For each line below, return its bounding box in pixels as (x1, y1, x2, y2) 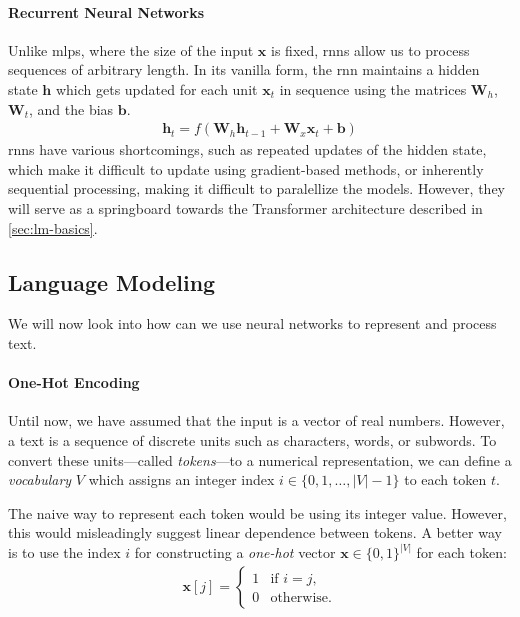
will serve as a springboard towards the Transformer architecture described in (8, 197, 483, 218)
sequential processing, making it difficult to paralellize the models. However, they (8, 178, 506, 199)
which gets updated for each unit (55, 78, 258, 99)
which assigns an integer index (88, 469, 275, 490)
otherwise (270, 590, 329, 605)
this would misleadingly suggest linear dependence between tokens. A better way (8, 522, 502, 543)
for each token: (416, 542, 507, 563)
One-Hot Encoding (8, 372, 140, 393)
